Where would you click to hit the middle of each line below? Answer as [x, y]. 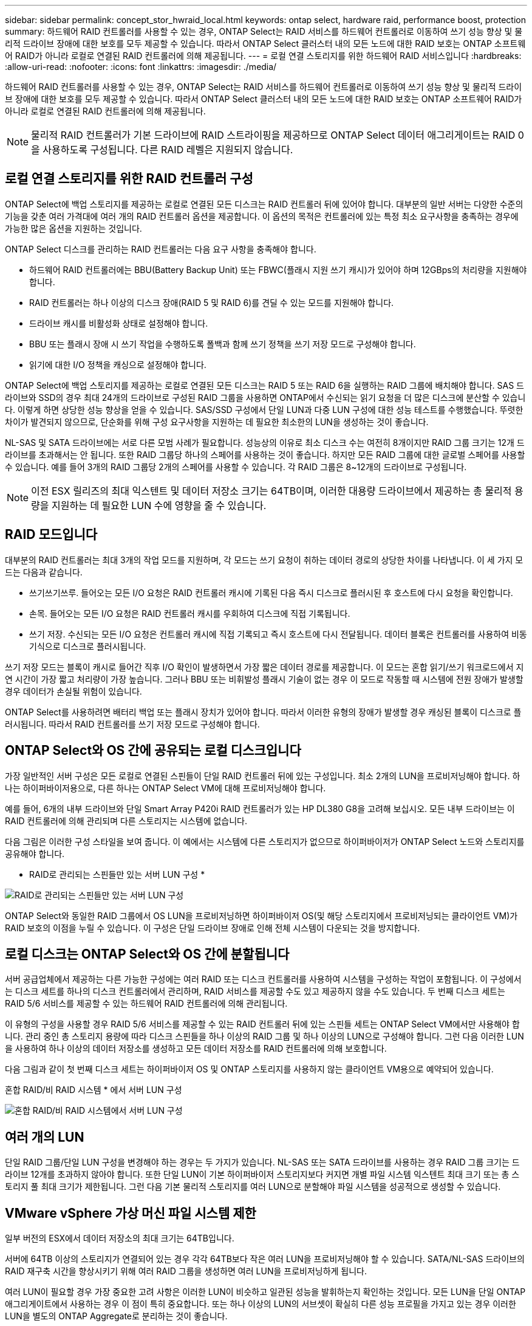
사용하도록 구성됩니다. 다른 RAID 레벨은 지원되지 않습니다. [168, 150]
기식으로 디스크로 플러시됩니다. [88, 646]
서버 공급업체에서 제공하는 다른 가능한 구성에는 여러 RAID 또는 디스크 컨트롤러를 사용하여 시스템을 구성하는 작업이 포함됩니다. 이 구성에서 [263, 979]
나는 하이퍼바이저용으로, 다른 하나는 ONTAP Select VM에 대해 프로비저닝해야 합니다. [165, 788]
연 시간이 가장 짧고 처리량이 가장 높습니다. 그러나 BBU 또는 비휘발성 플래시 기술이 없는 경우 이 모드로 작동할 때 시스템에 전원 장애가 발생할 [264, 679]
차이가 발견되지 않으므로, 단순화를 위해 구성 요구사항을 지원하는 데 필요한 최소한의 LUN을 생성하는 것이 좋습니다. [217, 422]
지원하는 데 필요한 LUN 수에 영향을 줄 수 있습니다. [159, 505]
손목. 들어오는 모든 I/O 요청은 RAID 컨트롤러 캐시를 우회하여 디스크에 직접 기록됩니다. [190, 613]
